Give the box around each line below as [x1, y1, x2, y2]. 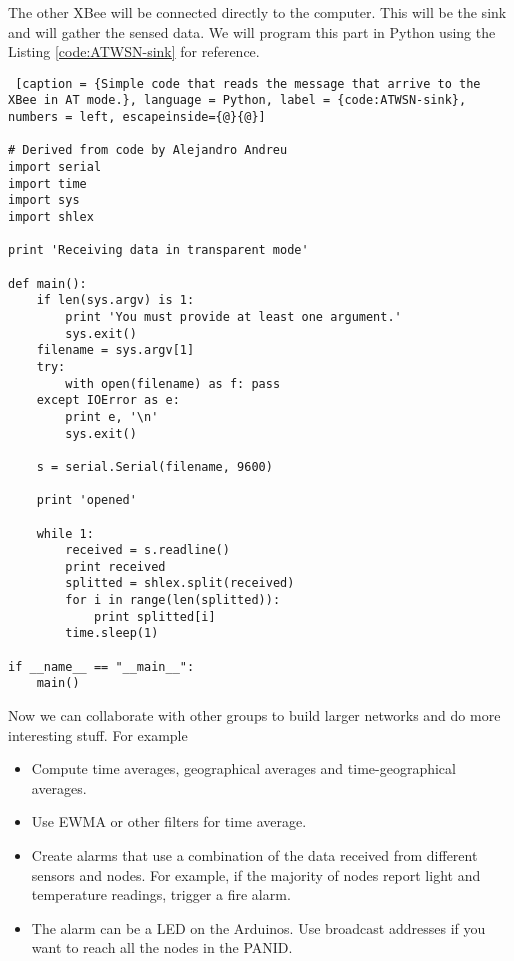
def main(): [8, 276, 87, 291]
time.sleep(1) [65, 626, 159, 641]
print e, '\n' [65, 409, 159, 424]
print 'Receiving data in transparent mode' [8, 243, 309, 258]
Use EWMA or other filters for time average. [31, 811, 307, 832]
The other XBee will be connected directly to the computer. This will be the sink [8, 2, 507, 22]
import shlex [8, 210, 94, 225]
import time [8, 176, 87, 191]
